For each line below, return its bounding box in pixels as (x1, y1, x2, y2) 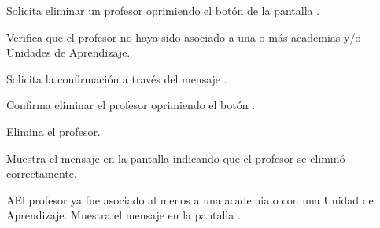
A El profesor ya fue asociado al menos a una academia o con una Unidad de (6, 191, 374, 208)
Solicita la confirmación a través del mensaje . (6, 70, 227, 86)
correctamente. (6, 165, 77, 182)
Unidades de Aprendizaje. (6, 44, 131, 61)
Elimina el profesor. (6, 123, 101, 139)
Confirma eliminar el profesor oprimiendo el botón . (6, 97, 256, 113)
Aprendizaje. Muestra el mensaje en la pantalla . (6, 207, 241, 223)
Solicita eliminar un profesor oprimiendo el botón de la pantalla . (6, 2, 320, 18)
